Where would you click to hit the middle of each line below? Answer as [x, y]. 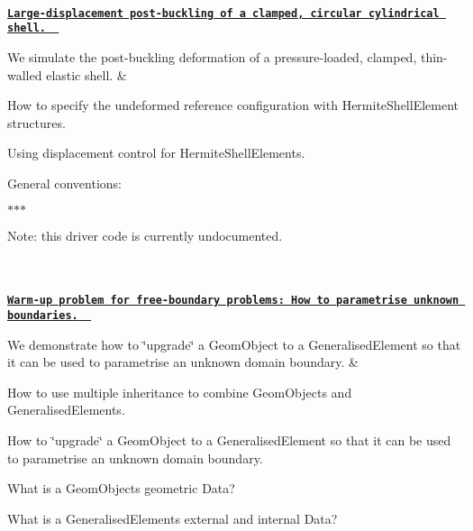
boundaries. [43, 315]
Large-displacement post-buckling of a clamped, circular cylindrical [223, 13]
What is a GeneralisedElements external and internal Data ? [173, 518]
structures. [36, 122]
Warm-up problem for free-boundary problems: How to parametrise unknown [233, 301]
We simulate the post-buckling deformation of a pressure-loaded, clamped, [212, 56]
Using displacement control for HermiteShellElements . [156, 153]
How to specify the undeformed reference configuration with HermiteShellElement [233, 105]
